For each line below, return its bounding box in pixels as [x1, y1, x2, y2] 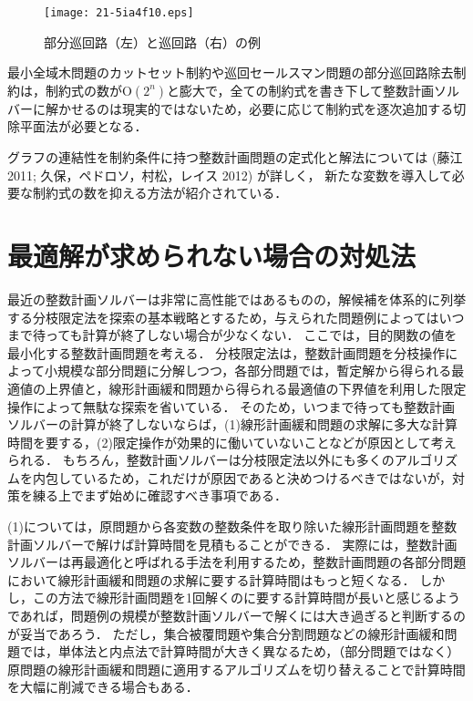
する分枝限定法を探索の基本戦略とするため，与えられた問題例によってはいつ [7, 307, 465, 326]
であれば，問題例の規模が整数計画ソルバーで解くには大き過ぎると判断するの [7, 606, 467, 625]
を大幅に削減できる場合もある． [7, 677, 199, 696]
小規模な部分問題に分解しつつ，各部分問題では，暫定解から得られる [44, 361, 452, 380]
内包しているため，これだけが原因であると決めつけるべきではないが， [32, 468, 452, 487]
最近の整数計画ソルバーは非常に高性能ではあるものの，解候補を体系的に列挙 [7, 289, 467, 308]
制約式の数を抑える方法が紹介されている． [32, 183, 288, 202]
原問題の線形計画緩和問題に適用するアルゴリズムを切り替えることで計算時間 [7, 659, 466, 678]
